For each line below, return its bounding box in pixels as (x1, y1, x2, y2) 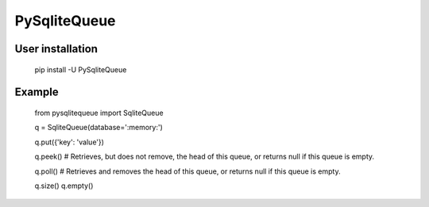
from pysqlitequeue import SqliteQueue (34, 108, 164, 117)
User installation (14, 42, 99, 56)
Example (14, 86, 59, 99)
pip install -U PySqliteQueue (34, 64, 127, 75)
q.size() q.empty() (34, 181, 94, 190)
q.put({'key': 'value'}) (34, 137, 105, 147)
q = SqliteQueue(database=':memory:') (34, 123, 163, 132)
